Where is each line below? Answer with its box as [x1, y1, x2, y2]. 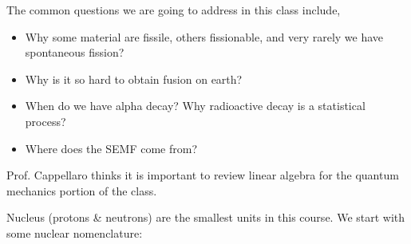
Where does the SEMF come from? [25, 140, 197, 156]
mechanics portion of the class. [6, 182, 157, 199]
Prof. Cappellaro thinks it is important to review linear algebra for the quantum [6, 167, 399, 183]
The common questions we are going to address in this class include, [6, 2, 341, 18]
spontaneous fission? [25, 44, 124, 61]
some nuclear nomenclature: [6, 224, 143, 241]
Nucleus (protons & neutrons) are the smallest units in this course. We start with [6, 209, 405, 226]
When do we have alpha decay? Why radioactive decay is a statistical [25, 97, 366, 114]
